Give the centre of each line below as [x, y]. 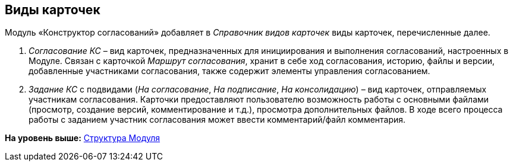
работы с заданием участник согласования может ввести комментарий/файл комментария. [217, 120]
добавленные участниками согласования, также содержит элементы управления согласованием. [229, 71]
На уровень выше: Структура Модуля [83, 138]
